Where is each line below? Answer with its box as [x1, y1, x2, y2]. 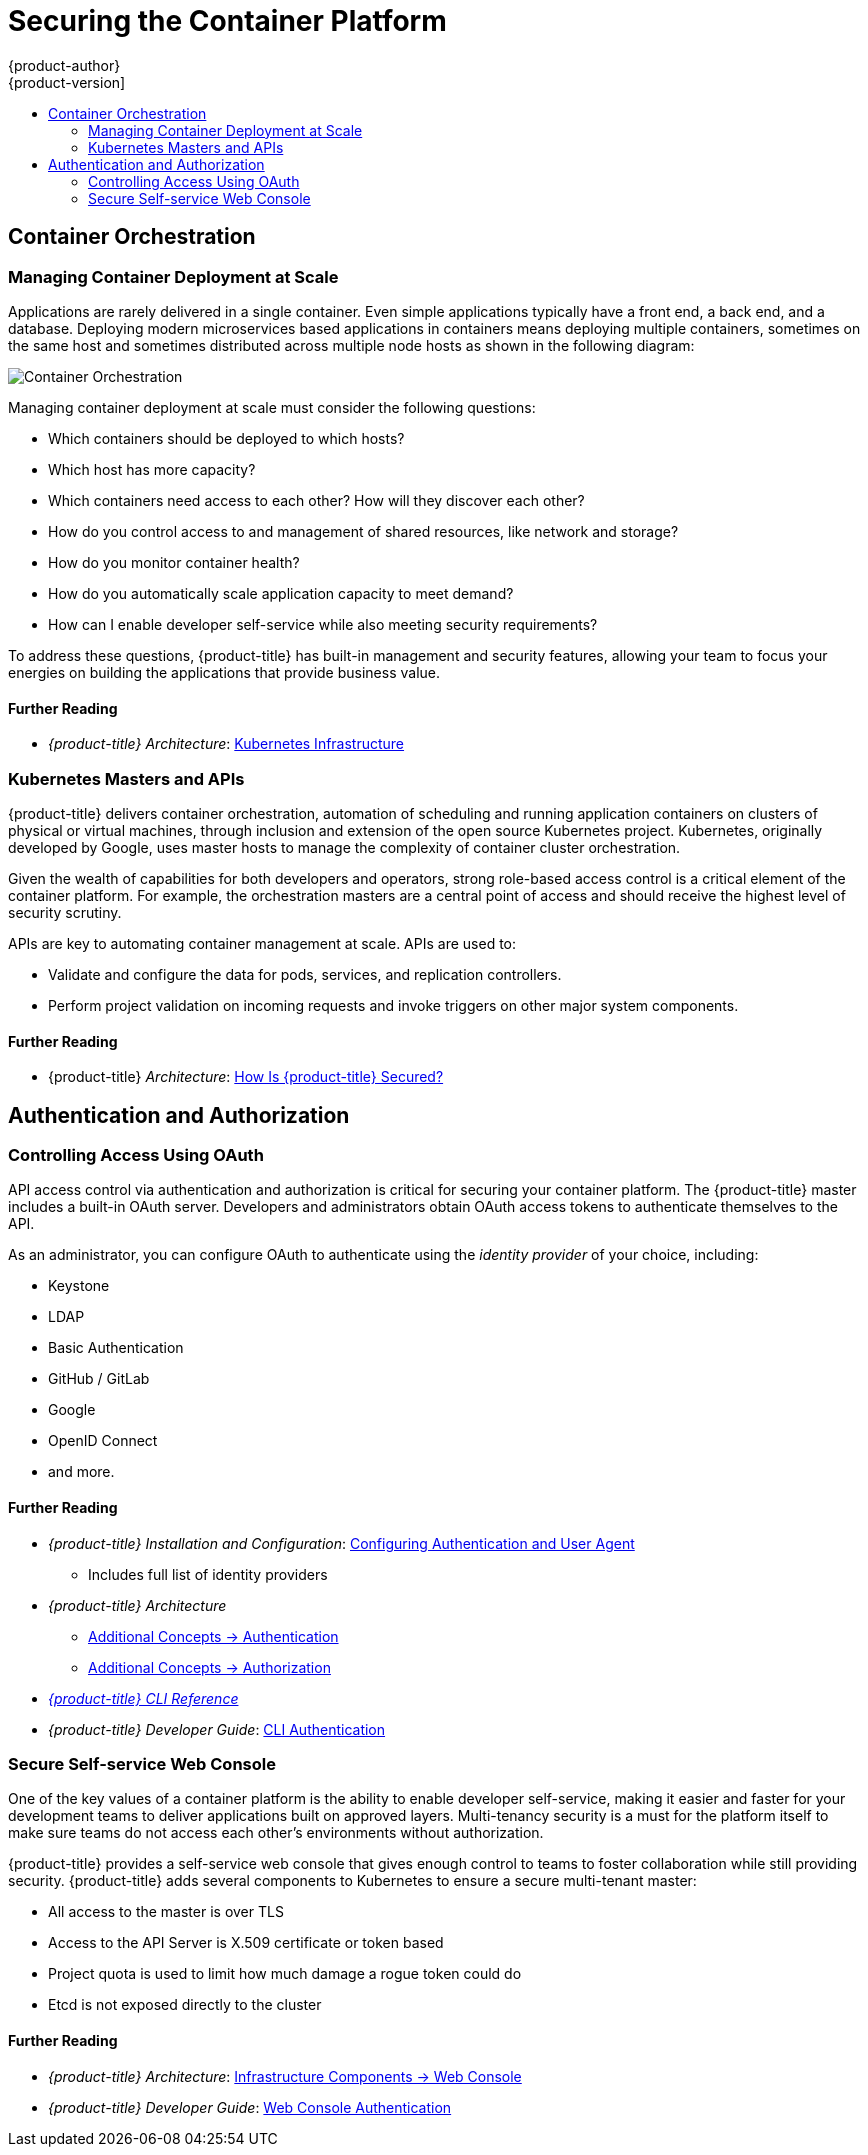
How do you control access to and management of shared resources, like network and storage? [48, 522, 679, 540]
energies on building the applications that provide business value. [8, 663, 441, 681]
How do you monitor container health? [48, 553, 300, 571]
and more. [48, 1463, 115, 1481]
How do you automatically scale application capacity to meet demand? [48, 584, 514, 602]
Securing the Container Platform [8, 4, 447, 38]
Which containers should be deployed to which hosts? [48, 429, 405, 447]
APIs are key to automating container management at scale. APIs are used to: [8, 934, 517, 952]
